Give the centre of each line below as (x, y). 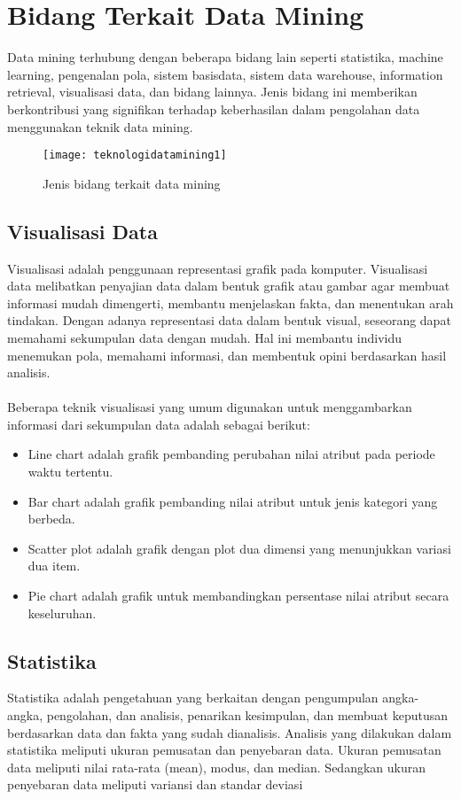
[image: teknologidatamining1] (135, 155)
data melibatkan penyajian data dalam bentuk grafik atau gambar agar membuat (229, 286)
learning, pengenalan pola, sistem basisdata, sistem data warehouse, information (225, 74)
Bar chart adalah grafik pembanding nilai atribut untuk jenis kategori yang (233, 501)
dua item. (54, 566)
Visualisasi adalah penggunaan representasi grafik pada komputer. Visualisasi (218, 268)
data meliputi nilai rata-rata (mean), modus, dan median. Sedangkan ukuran (216, 767)
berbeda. (51, 519)
